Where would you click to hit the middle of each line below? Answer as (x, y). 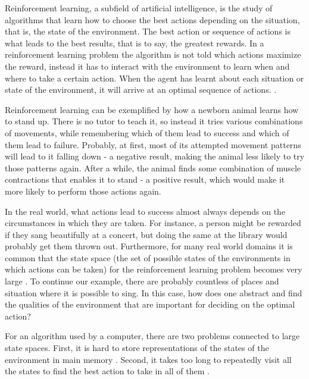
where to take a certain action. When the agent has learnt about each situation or (154, 78)
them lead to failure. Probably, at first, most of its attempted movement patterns (153, 144)
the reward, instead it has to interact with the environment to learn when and (147, 66)
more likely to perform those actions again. (83, 191)
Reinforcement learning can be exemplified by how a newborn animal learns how (152, 109)
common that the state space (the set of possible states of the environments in (148, 257)
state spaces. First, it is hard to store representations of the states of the (137, 348)
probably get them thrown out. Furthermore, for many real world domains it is (149, 246)
